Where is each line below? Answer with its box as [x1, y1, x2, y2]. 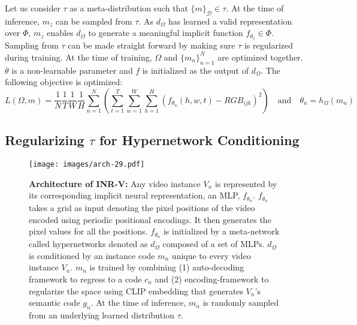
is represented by [214, 177, 277, 189]
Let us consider [5, 2, 60, 14]
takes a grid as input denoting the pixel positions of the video [29, 201, 255, 214]
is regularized [244, 39, 294, 52]
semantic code [29, 296, 80, 309]
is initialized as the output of [142, 64, 249, 76]
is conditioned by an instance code [29, 249, 155, 261]
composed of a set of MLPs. [162, 237, 265, 250]
